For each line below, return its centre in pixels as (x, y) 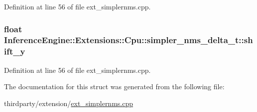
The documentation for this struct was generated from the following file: (114, 86)
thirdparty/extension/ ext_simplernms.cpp (69, 103)
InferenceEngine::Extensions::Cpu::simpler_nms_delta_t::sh (128, 40)
